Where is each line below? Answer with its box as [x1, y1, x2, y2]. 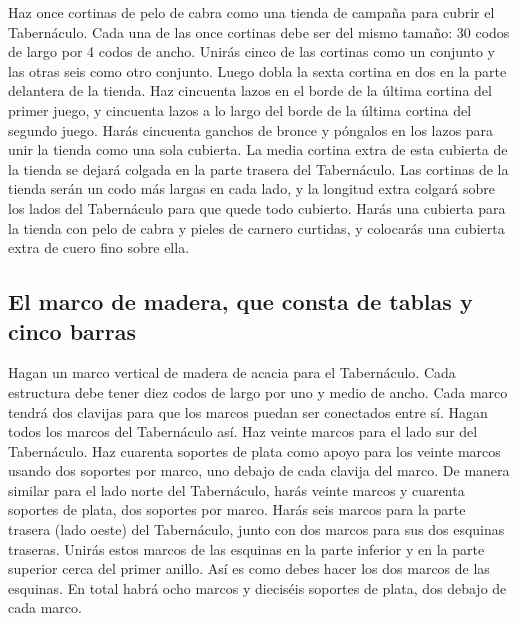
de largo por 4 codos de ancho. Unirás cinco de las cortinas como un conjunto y [8, 41, 495, 62]
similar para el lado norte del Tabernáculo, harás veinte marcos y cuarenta [8, 479, 465, 500]
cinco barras [8, 315, 137, 346]
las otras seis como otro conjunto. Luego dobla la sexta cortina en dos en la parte [8, 60, 507, 81]
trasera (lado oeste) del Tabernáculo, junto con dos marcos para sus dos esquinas [8, 519, 505, 540]
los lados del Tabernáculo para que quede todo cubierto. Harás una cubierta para [8, 197, 506, 218]
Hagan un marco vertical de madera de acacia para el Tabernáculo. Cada [8, 362, 456, 383]
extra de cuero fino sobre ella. [8, 237, 190, 258]
